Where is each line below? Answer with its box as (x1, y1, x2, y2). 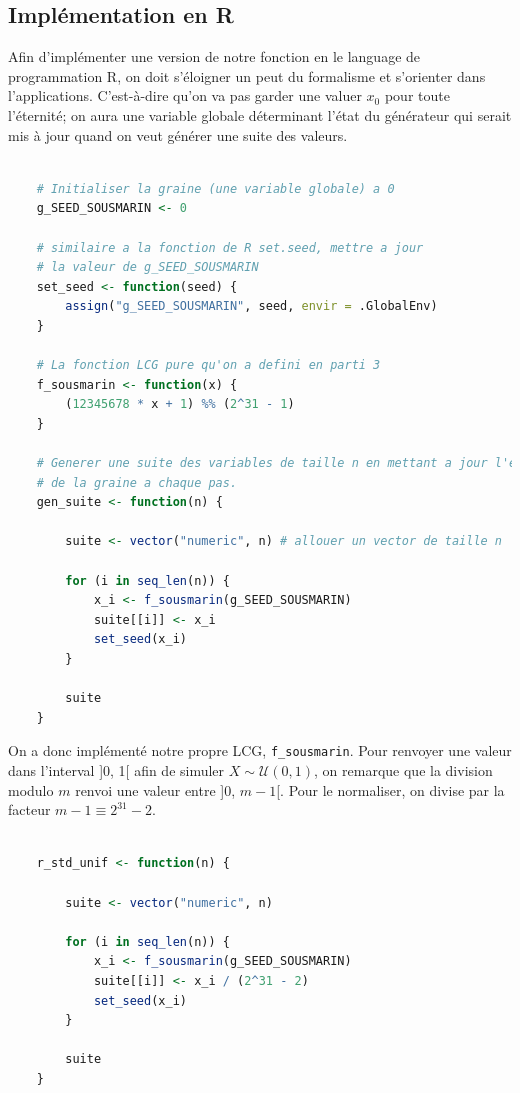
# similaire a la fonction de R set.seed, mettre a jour (36, 240, 424, 255)
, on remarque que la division (314, 760, 493, 781)
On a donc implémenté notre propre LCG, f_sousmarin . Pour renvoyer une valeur (8, 740, 512, 761)
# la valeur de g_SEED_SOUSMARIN (36, 260, 259, 275)
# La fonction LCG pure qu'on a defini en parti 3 (36, 358, 381, 373)
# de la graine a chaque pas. (36, 475, 238, 490)
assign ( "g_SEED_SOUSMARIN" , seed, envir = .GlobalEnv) (65, 299, 438, 314)
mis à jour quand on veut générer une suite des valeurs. (8, 124, 348, 145)
